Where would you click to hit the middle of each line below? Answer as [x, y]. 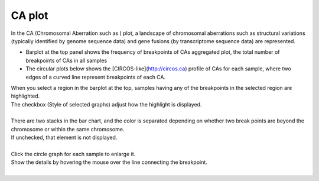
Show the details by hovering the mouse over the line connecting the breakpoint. [109, 162]
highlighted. [25, 96]
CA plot [30, 15]
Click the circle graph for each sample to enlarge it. [73, 154]
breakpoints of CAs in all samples [66, 60]
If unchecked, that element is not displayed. [64, 138]
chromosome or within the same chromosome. [68, 129]
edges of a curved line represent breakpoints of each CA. [96, 77]
